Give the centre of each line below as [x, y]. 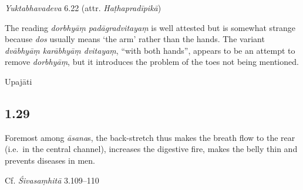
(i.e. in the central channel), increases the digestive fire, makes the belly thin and [151, 149]
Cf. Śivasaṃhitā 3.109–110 [52, 180]
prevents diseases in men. [50, 160]
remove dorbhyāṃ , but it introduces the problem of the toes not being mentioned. [152, 62]
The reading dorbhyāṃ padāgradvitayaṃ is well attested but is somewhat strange [150, 27]
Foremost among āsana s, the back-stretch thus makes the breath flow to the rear [150, 137]
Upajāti [18, 81]
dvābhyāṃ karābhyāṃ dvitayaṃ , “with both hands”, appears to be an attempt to [150, 50]
